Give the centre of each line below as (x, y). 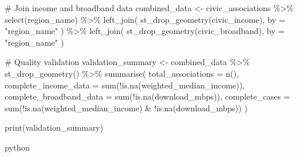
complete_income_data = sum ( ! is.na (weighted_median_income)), (125, 85)
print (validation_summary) (54, 127)
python (17, 147)
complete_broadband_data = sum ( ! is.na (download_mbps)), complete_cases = (148, 96)
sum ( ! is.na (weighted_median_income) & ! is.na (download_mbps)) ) (126, 107)
